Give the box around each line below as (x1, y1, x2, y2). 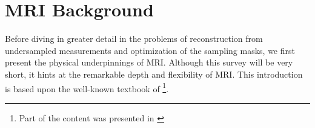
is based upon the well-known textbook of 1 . (5, 80, 169, 95)
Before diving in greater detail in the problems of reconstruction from (5, 32, 263, 45)
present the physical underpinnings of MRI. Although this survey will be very (5, 56, 293, 69)
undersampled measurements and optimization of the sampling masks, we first (5, 44, 295, 56)
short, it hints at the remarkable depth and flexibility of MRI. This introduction (5, 67, 303, 80)
